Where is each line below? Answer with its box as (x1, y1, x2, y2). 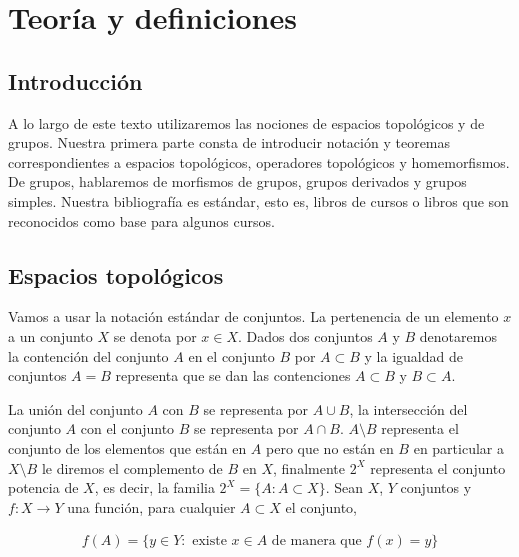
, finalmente (273, 457, 345, 478)
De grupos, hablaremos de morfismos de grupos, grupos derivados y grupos (8, 171, 467, 192)
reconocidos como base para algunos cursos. (8, 210, 275, 231)
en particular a (413, 437, 504, 458)
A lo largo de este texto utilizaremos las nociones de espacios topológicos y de (8, 112, 485, 133)
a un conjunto (8, 325, 93, 346)
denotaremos (419, 325, 497, 346)
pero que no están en (266, 437, 394, 458)
